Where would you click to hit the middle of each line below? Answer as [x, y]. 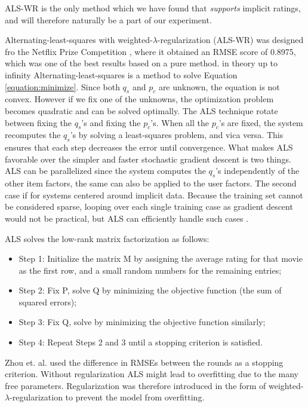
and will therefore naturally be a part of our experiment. [108, 19]
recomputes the [33, 135]
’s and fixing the [111, 122]
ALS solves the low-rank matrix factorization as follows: [107, 238]
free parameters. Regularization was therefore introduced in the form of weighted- [154, 385]
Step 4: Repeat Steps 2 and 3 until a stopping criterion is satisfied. [141, 342]
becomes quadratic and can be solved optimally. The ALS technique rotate [141, 110]
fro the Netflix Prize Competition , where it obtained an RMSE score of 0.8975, [150, 51]
